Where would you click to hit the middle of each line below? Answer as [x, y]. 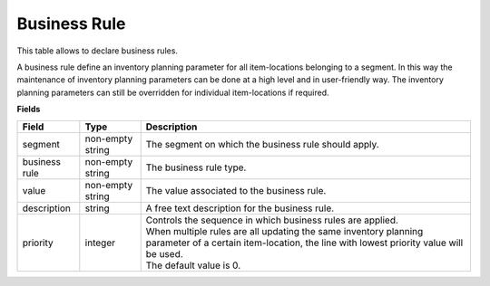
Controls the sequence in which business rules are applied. [272, 220]
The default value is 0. [193, 265]
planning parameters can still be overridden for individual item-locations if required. [173, 92]
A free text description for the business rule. [240, 208]
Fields [29, 110]
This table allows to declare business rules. [98, 51]
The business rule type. [196, 167]
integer [100, 243]
